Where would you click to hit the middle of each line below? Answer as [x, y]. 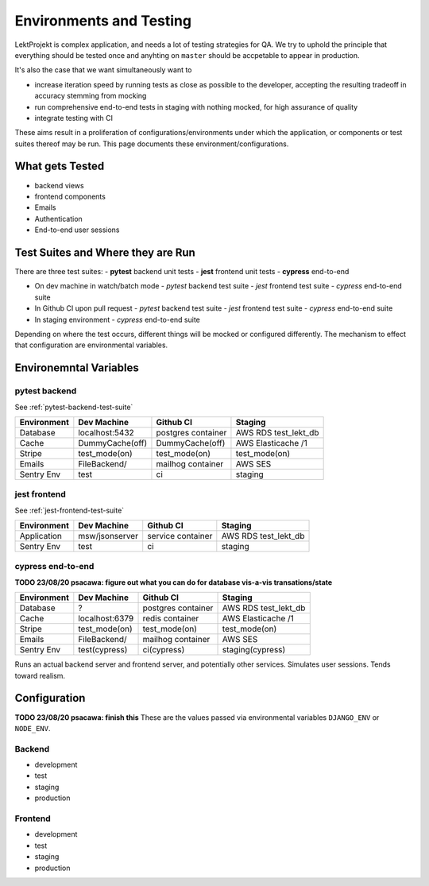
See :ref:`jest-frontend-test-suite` [70, 510]
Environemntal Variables [77, 368]
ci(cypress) [164, 650]
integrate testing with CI [73, 118]
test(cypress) [103, 650]
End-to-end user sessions [77, 230]
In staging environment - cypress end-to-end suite [117, 319]
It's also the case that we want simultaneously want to [103, 70]
